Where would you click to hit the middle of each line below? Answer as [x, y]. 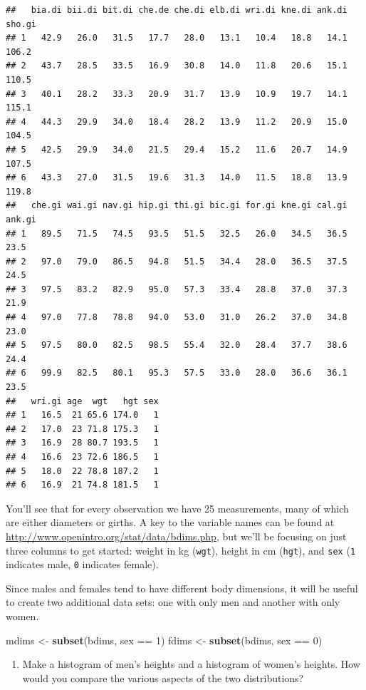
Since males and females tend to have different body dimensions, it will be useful [182, 588]
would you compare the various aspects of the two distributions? [163, 678]
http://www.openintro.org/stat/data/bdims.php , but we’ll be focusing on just [176, 536]
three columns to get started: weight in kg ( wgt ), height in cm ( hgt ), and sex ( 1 [181, 550]
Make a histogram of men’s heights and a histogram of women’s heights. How [191, 664]
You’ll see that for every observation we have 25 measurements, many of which [177, 508]
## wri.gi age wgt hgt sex [82, 401]
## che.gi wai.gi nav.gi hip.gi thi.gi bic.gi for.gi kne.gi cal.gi [177, 206]
